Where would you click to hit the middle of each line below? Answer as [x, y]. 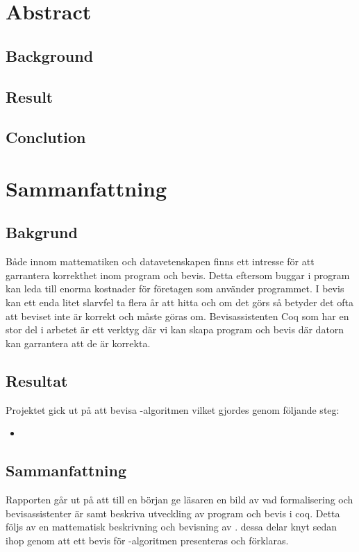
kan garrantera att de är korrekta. [78, 343]
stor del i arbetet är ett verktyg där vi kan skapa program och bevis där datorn [175, 329]
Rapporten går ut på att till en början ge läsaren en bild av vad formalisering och [179, 500]
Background [50, 55]
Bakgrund [42, 232]
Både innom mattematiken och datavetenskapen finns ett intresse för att [160, 261]
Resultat [37, 380]
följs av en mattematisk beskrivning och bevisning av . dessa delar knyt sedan [172, 527]
